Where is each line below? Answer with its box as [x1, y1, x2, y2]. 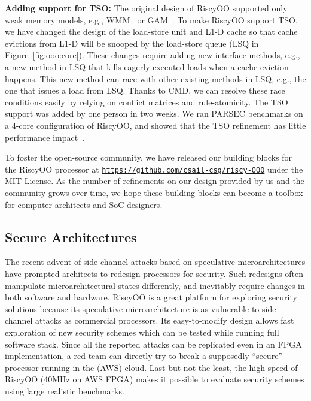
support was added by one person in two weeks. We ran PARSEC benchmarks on [5, 107, 303, 120]
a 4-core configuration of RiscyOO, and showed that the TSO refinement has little [5, 119, 306, 131]
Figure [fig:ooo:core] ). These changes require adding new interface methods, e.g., [5, 49, 300, 61]
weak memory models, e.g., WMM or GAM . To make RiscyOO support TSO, [5, 13, 298, 26]
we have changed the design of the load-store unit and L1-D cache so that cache [5, 25, 298, 38]
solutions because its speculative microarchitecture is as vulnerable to [5, 302, 260, 315]
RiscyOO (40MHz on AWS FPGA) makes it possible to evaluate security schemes [5, 373, 304, 385]
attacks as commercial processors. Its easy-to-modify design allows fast [35, 314, 294, 327]
